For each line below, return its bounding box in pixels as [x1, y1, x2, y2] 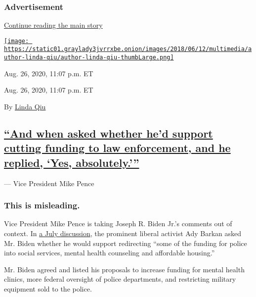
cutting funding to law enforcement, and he [4, 140, 231, 155]
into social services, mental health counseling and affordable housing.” [4, 247, 215, 258]
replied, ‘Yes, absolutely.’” [4, 154, 139, 170]
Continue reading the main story [4, 20, 103, 30]
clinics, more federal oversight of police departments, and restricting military [4, 274, 236, 284]
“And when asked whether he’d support [4, 125, 213, 141]
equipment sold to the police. [4, 283, 92, 294]
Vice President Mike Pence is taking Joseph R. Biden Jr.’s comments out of [4, 218, 232, 229]
